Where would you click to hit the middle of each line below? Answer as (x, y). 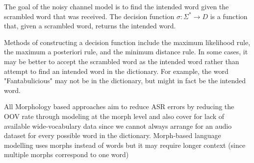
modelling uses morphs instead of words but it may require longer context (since (125, 145)
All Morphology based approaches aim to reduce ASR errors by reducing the (119, 106)
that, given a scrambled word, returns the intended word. (90, 26)
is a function (229, 16)
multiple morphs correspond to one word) (66, 154)
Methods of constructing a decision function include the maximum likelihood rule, (127, 42)
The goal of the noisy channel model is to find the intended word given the (116, 6)
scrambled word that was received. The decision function (89, 16)
